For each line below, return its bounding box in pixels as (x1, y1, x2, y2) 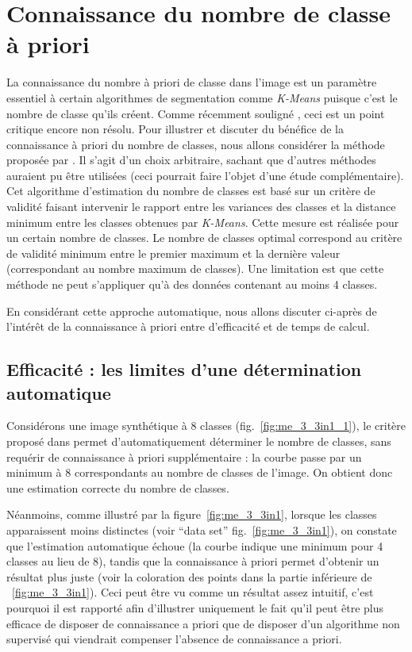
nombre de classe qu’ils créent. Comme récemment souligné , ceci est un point (6, 105, 385, 121)
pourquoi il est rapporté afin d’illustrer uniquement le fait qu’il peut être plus (6, 599, 383, 616)
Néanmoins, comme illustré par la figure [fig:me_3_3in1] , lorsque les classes (6, 506, 377, 523)
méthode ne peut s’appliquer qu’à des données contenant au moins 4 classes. (6, 276, 378, 293)
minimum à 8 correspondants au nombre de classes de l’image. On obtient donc (6, 464, 393, 481)
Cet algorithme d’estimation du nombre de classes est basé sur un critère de (6, 182, 375, 199)
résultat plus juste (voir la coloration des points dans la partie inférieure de (6, 568, 372, 585)
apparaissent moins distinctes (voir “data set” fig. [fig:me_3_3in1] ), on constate (6, 521, 397, 538)
